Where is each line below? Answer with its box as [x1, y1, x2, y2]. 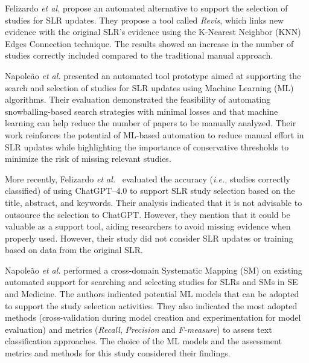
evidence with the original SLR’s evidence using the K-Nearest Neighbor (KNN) [5, 25, 301, 38]
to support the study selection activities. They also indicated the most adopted [5, 299, 298, 312]
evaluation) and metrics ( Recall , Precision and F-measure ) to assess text [5, 323, 272, 335]
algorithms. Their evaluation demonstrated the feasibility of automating [5, 93, 271, 106]
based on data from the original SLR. [5, 243, 143, 256]
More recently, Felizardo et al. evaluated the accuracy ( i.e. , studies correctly [5, 172, 291, 185]
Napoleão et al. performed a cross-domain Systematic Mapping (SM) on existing [5, 263, 302, 276]
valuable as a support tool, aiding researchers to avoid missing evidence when [5, 220, 291, 233]
